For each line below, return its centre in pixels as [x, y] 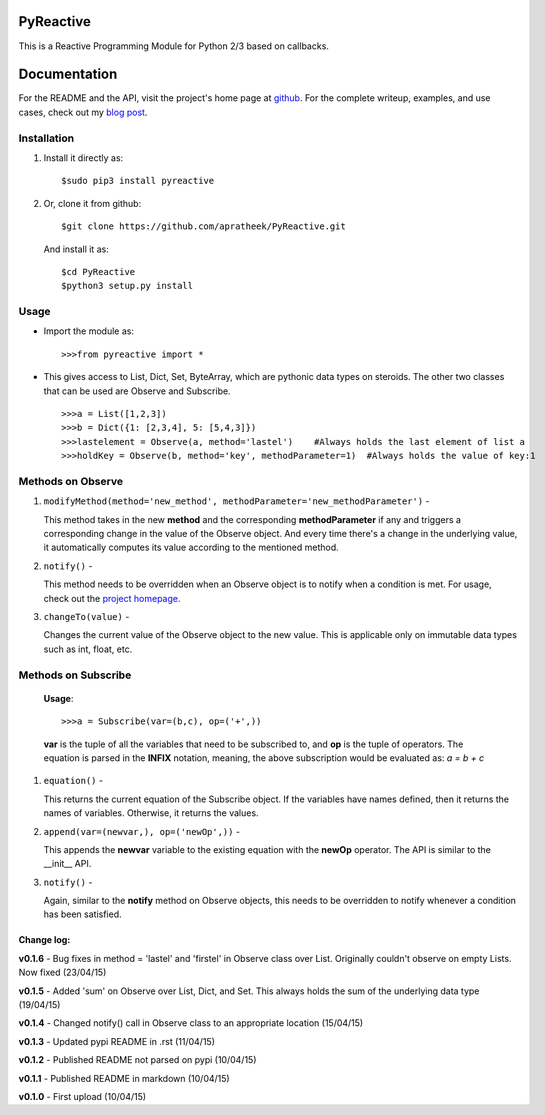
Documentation [68, 74]
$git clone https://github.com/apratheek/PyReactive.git [204, 226]
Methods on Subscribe [75, 675]
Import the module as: [89, 331]
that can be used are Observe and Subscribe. [137, 391]
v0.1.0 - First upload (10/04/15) [82, 1096]
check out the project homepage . [112, 598]
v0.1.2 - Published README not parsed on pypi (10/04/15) [137, 1060]
